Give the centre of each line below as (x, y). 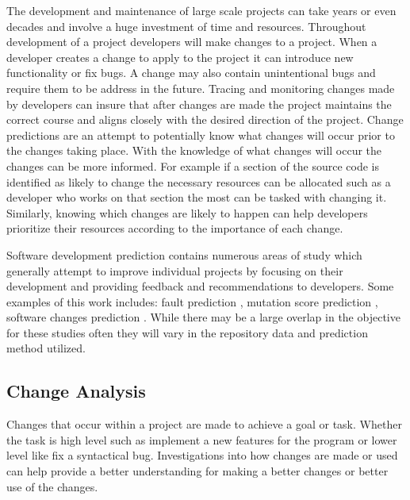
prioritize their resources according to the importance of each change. (175, 228)
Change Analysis (76, 391)
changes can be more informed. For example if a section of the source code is (193, 165)
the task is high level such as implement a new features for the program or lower (202, 439)
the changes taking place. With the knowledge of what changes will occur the (194, 150)
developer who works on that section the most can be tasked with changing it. (197, 197)
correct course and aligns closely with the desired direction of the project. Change (205, 119)
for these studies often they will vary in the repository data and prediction (187, 332)
